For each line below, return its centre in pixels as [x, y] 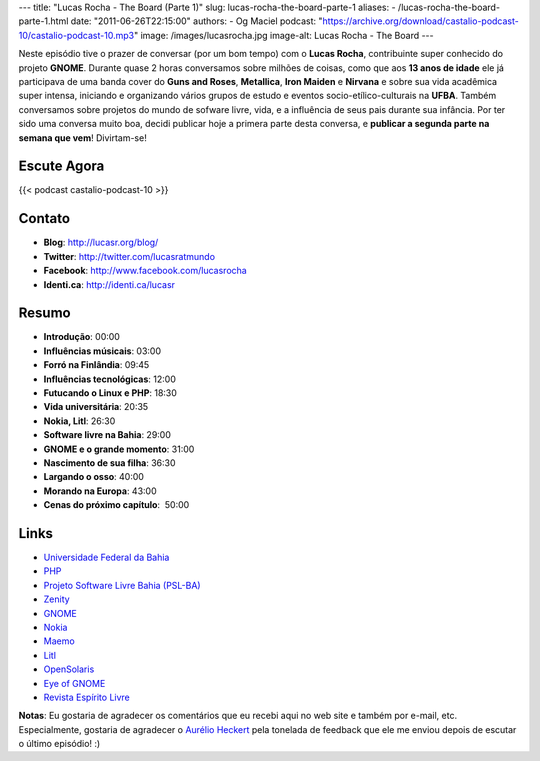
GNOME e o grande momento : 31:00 [119, 449]
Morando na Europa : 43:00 [100, 491]
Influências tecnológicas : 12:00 [110, 379]
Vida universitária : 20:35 [96, 407]
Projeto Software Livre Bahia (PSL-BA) [122, 585]
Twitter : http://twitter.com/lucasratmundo [129, 256]
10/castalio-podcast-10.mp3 [76, 35]
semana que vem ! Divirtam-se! [82, 137]
